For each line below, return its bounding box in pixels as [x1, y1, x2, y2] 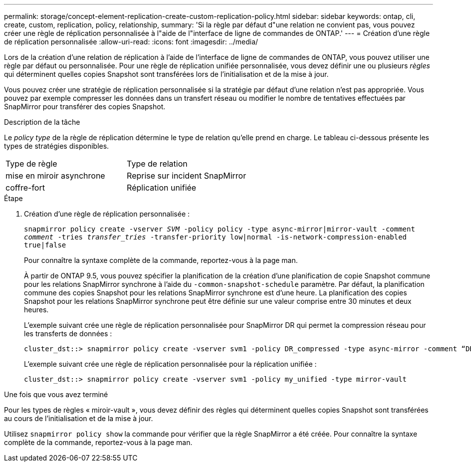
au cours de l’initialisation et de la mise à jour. [4, 414, 153, 423]
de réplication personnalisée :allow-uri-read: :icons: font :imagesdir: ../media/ [4, 37, 258, 46]
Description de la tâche [4, 118, 80, 126]
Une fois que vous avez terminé [4, 390, 108, 399]
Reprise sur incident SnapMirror [127, 171, 246, 181]
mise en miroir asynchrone [5, 171, 105, 181]
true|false [24, 241, 66, 249]
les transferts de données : [24, 329, 112, 338]
